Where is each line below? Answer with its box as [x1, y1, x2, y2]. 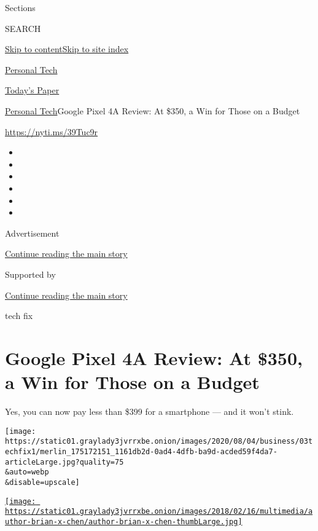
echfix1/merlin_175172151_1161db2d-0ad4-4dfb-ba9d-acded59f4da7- [5, 447, 277, 456]
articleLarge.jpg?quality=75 [5, 457, 124, 466]
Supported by [5, 267, 56, 280]
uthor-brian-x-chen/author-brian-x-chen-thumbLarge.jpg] [5, 517, 242, 526]
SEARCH [5, 22, 41, 34]
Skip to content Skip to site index [5, 42, 129, 55]
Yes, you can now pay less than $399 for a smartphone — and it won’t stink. [5, 405, 294, 417]
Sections [5, 1, 36, 14]
